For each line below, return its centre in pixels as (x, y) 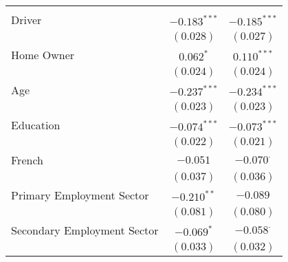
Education (36, 125)
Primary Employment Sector (80, 195)
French (27, 160)
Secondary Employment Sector (85, 230)
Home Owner (43, 55)
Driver (26, 20)
